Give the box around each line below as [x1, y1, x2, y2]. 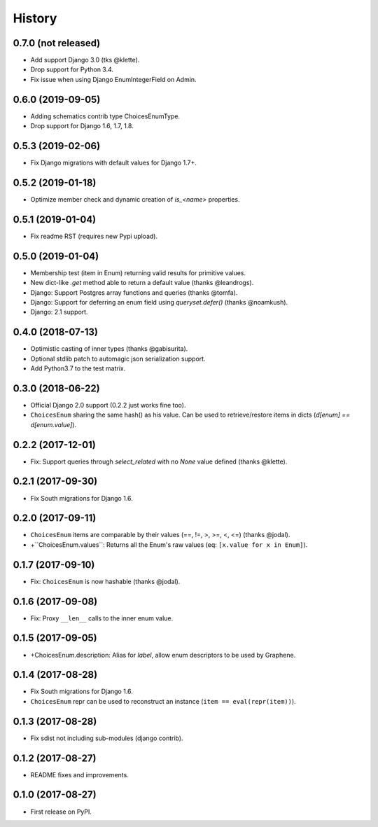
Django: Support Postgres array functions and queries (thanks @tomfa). [30, 288, 238, 297]
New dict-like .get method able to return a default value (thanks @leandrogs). [30, 279, 254, 287]
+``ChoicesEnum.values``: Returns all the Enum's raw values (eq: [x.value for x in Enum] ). [30, 540, 308, 549]
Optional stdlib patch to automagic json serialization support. [30, 354, 206, 363]
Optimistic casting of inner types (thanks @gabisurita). [30, 345, 188, 353]
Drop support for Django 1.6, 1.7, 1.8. [30, 122, 134, 130]
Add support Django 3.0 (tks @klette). [30, 56, 140, 64]
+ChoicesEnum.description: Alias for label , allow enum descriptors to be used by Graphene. [30, 651, 296, 659]
